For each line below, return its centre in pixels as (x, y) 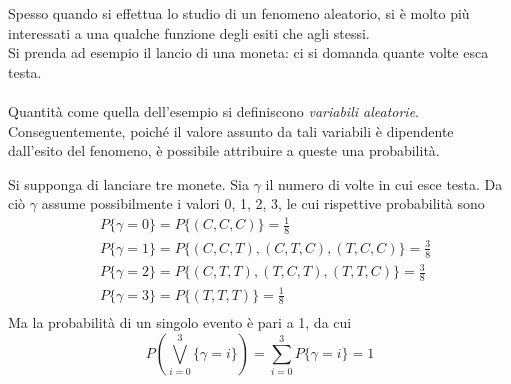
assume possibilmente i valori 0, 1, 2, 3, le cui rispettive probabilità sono (263, 203)
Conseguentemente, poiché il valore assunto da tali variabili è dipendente (231, 130)
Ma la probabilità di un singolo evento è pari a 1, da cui (180, 322)
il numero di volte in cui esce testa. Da (384, 183)
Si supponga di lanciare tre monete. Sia (128, 183)
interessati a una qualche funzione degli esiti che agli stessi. (189, 32)
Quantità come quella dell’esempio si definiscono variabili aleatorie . (214, 110)
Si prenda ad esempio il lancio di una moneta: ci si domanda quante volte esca (248, 52)
